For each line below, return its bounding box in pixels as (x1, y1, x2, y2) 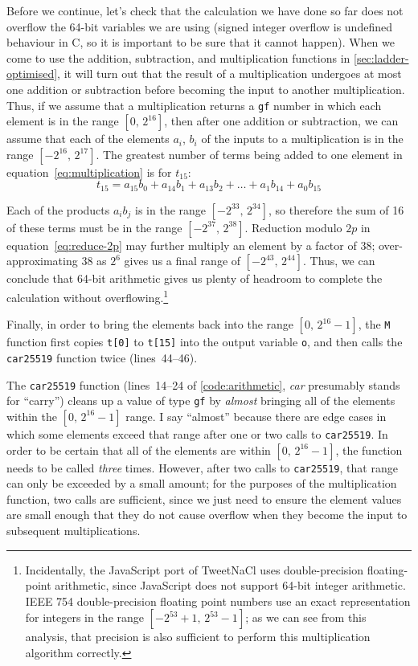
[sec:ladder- (353, 49, 409, 66)
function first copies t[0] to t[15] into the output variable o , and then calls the (6, 333, 403, 350)
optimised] (6, 65, 58, 82)
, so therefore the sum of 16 (268, 201, 404, 218)
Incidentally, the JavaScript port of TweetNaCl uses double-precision (25, 561, 363, 578)
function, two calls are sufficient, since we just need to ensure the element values (6, 490, 402, 507)
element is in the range (6, 112, 119, 129)
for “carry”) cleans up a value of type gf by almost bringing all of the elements (6, 392, 395, 409)
